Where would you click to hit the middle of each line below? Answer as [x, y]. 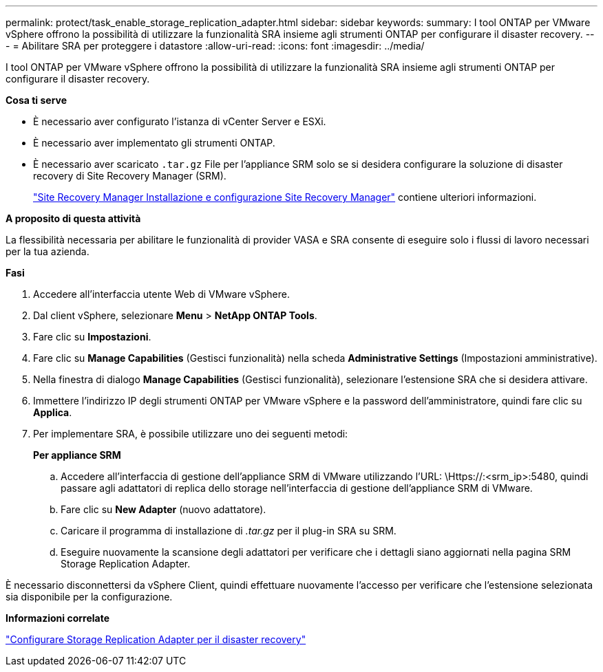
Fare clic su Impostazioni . [92, 337]
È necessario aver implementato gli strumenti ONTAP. [154, 143]
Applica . [53, 412]
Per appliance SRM [77, 455]
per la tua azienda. [47, 251]
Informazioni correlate [58, 618]
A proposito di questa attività [73, 218]
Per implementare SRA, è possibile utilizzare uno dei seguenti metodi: [191, 434]
